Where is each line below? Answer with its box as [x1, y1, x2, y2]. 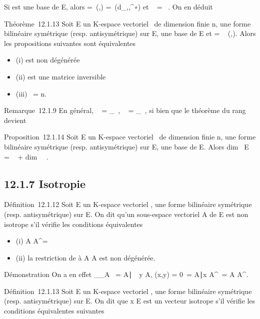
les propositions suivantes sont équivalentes [4, 37, 136, 48]
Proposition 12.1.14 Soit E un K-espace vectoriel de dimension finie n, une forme [4, 131, 256, 142]
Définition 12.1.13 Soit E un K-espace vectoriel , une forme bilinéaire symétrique [4, 285, 252, 296]
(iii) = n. [15, 88, 47, 98]
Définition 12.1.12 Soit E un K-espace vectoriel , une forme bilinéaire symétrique [4, 199, 252, 209]
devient [4, 114, 26, 125]
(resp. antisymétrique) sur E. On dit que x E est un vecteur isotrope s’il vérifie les [4, 295, 255, 306]
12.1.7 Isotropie [4, 175, 86, 191]
